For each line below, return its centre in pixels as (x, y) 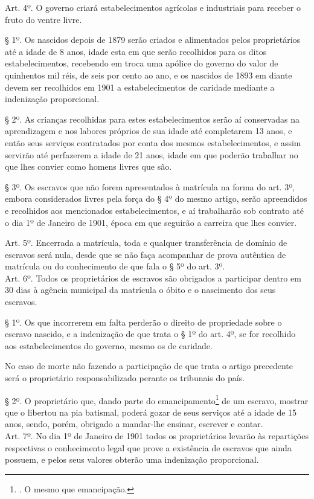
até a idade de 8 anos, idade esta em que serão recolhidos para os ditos (136, 51)
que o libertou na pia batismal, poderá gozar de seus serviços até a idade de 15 (151, 412)
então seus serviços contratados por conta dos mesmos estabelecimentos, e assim (153, 142)
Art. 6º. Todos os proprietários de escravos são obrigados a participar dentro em (153, 278)
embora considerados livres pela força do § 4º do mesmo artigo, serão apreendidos (156, 198)
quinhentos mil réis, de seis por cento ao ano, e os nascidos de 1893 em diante (149, 75)
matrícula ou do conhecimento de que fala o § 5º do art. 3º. (115, 266)
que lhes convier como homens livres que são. (88, 166)
